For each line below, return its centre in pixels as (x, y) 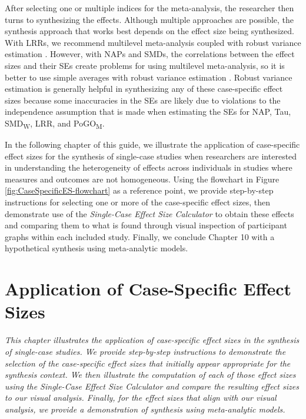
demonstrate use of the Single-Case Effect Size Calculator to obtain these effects (149, 213)
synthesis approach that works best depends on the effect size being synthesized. (149, 31)
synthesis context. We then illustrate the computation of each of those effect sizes (150, 375)
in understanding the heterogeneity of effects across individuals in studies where (149, 167)
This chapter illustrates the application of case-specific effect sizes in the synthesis (152, 340)
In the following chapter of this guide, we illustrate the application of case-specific (152, 144)
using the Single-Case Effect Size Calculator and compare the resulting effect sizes (152, 386)
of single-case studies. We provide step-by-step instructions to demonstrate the (145, 351)
